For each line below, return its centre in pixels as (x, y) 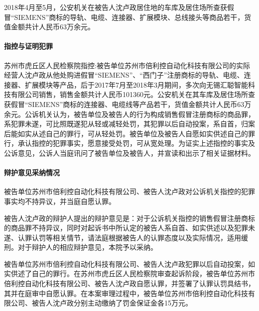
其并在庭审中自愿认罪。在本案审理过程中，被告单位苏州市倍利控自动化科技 (126, 293)
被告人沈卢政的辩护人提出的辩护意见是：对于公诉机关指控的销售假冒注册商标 (129, 218)
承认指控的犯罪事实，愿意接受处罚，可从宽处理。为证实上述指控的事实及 (136, 143)
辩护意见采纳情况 (32, 172)
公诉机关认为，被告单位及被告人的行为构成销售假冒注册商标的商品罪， (140, 114)
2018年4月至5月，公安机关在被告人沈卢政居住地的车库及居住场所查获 (116, 7)
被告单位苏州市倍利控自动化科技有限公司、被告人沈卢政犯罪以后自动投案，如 (129, 263)
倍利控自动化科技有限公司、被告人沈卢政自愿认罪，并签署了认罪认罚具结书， (129, 283)
